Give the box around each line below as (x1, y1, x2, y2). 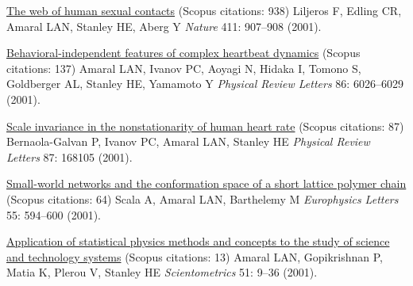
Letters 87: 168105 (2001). (6, 148, 133, 165)
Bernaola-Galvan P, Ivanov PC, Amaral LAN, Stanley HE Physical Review (6, 133, 370, 150)
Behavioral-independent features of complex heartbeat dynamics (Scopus (6, 44, 361, 61)
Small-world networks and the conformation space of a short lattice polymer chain (6, 175, 407, 192)
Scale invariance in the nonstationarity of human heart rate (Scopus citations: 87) (6, 117, 404, 134)
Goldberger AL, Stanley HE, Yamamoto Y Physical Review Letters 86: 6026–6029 (6, 75, 403, 92)
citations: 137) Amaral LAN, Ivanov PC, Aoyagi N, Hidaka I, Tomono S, (6, 59, 361, 76)
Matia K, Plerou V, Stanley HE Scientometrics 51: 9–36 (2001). (6, 264, 318, 280)
